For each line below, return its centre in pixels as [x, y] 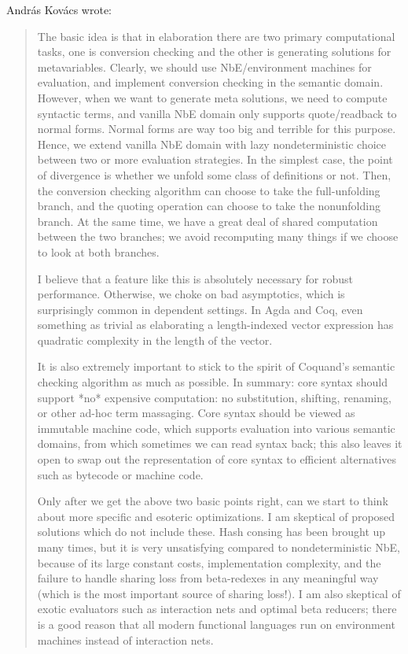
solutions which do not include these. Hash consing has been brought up [211, 532]
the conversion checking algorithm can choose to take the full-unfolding [209, 190]
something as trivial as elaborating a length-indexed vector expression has [215, 325]
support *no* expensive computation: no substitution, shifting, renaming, [214, 397]
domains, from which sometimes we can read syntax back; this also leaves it [220, 443]
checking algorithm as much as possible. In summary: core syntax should [212, 382]
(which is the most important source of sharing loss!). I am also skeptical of [219, 593]
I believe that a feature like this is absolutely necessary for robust [195, 278]
